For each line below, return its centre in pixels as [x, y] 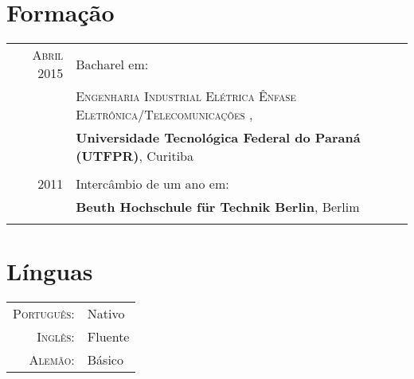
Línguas [50, 271]
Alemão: [52, 360]
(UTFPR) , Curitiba [135, 156]
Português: [44, 314]
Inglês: [56, 337]
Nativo [106, 314]
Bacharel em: [112, 64]
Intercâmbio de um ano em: [152, 184]
